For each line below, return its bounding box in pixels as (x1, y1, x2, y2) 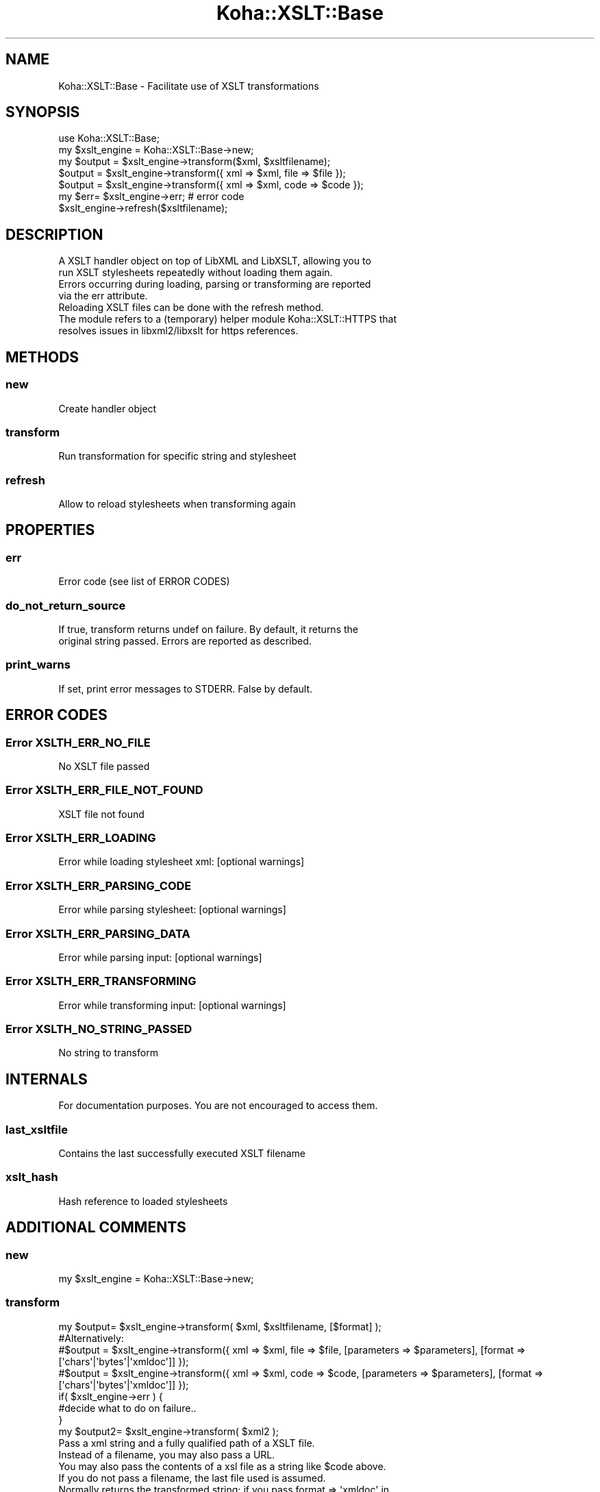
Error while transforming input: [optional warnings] (58, 999, 286, 1011)
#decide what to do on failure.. (58, 1402, 197, 1414)
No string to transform (58, 1047, 158, 1059)
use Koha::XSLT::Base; (58, 132, 160, 145)
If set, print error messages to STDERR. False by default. (58, 682, 313, 695)
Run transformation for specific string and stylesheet (58, 450, 297, 462)
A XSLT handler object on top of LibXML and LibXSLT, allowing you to (58, 255, 371, 267)
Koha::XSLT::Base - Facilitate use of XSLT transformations (58, 79, 319, 92)
